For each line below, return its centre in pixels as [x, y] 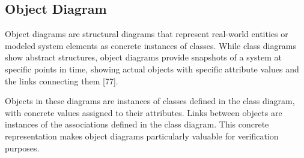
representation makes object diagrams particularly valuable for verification [142, 136]
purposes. [22, 148]
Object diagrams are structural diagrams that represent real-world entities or [147, 34]
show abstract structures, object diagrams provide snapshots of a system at [143, 57]
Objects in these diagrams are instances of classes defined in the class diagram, [150, 101]
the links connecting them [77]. [62, 80]
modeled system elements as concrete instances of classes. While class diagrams [151, 45]
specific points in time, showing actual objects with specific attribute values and [152, 69]
